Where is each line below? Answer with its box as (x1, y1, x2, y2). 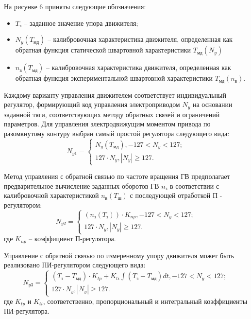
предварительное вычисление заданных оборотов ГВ (4, 180, 159, 191)
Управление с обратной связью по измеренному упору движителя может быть (4, 250, 234, 260)
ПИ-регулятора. (4, 306, 50, 316)
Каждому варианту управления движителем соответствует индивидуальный (4, 89, 226, 100)
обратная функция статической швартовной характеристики (15, 45, 191, 55)
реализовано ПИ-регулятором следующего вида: (4, 260, 146, 270)
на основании (192, 99, 233, 109)
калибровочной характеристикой (4, 190, 99, 200)
